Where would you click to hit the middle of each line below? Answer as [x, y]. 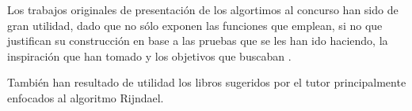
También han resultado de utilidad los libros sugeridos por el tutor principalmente [207, 82]
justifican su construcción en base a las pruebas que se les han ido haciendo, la [198, 41]
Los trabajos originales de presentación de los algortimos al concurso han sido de [203, 9]
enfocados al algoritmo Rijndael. [86, 97]
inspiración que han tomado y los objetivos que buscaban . [149, 55]
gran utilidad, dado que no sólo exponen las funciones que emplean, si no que [195, 25]
